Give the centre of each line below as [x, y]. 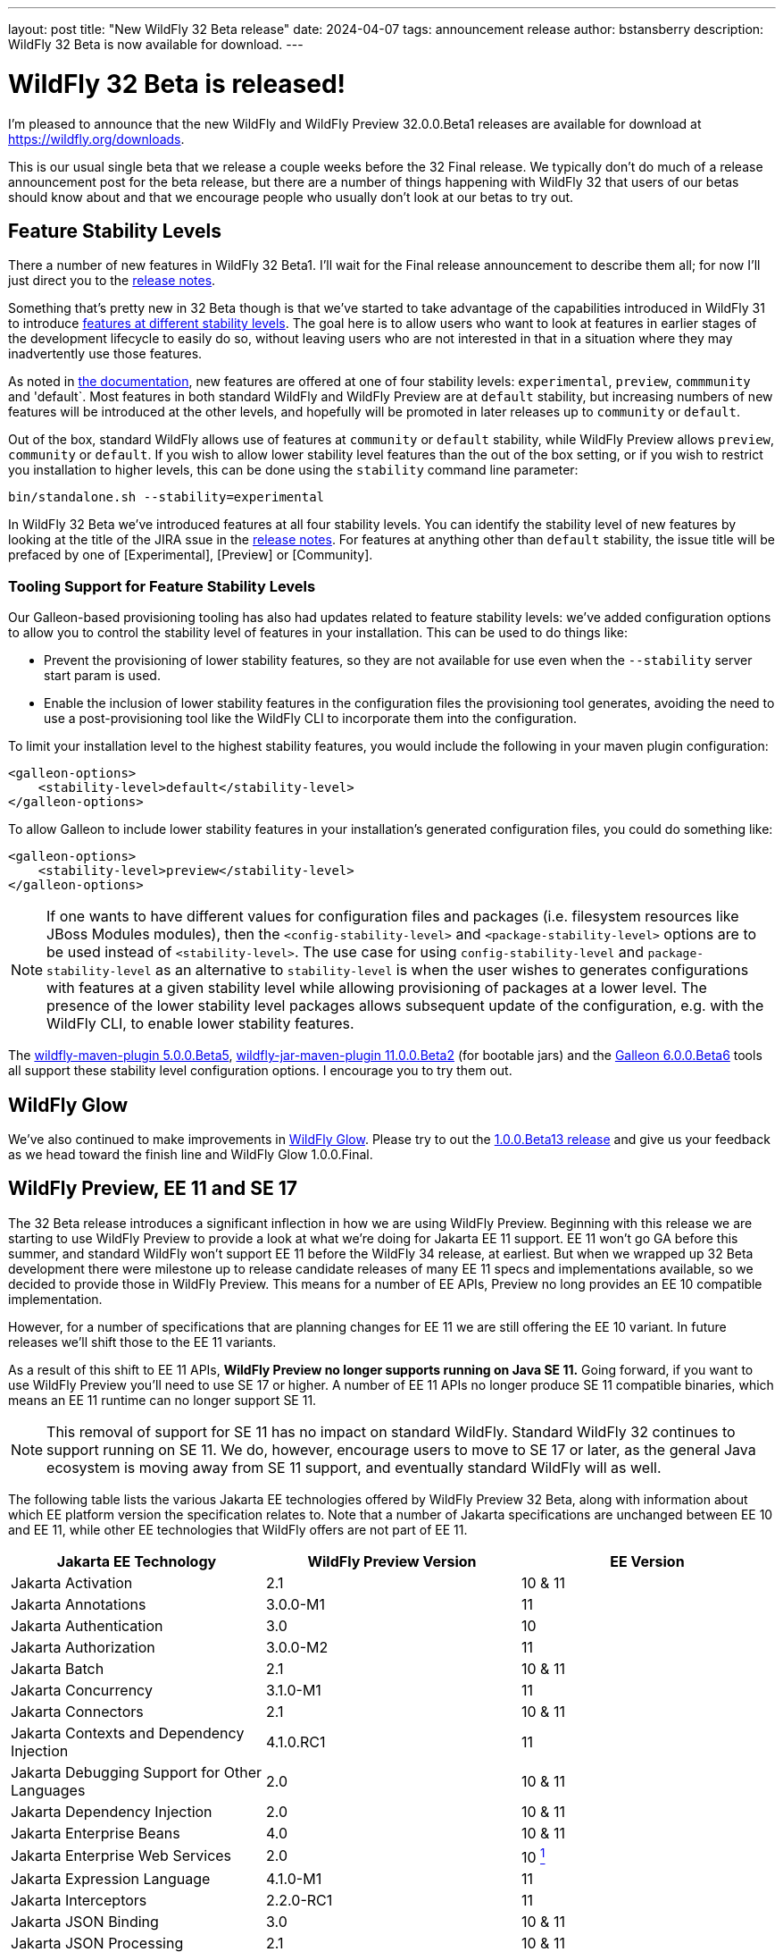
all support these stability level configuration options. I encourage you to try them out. [260, 1071]
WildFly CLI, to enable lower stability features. [200, 1024]
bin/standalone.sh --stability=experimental [167, 497]
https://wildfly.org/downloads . [96, 139]
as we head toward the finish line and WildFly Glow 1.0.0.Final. [191, 1154]
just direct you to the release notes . [112, 281]
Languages [48, 1790]
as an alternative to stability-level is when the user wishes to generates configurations [452, 970]
